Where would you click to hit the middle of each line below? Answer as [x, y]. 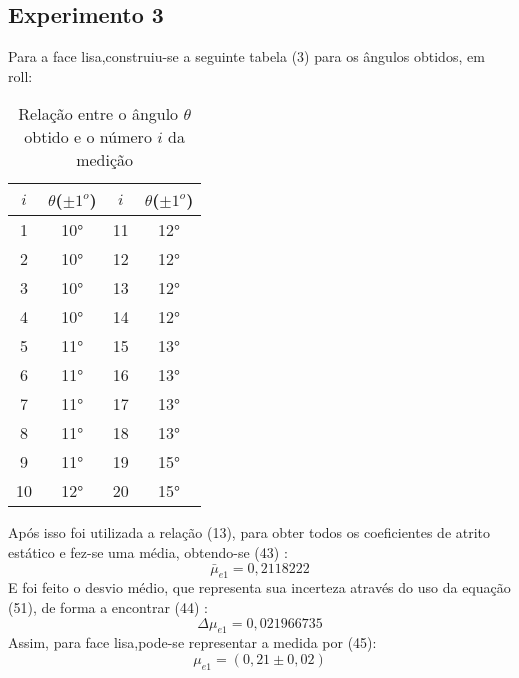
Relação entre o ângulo [98, 114]
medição [105, 160]
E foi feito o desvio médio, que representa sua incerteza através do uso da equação [259, 587]
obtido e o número [88, 137]
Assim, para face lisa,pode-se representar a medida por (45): [192, 642]
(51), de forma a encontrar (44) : [108, 606]
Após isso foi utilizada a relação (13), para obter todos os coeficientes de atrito [249, 532]
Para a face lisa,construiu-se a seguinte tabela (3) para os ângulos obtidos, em [246, 56]
